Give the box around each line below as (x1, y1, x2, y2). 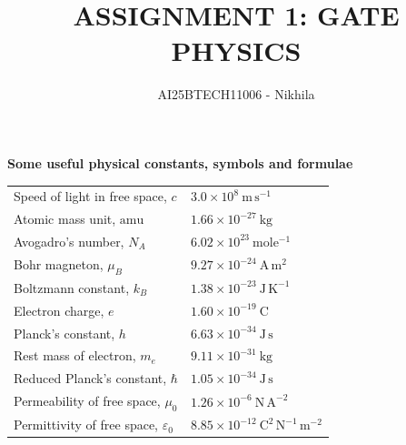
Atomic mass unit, (14, 209, 116, 228)
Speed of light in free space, (14, 187, 167, 206)
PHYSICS (171, 32, 302, 69)
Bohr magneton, (14, 254, 104, 273)
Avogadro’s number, (14, 231, 124, 250)
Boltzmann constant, (14, 278, 130, 297)
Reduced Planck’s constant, (14, 369, 167, 388)
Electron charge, (14, 300, 104, 319)
